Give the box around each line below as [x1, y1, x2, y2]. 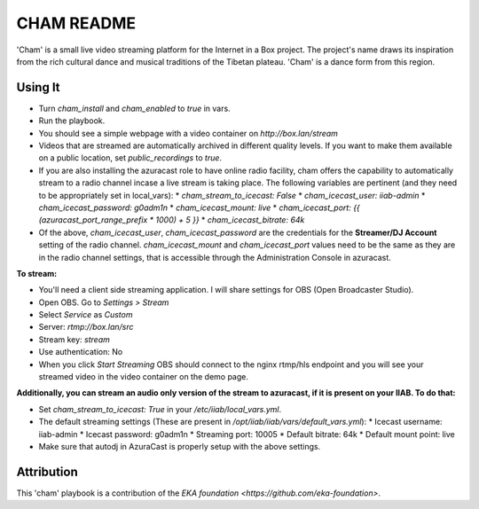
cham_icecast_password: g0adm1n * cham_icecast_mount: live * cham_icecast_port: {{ [38, 202, 361, 213]
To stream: [16, 268, 58, 278]
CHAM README [16, 13, 137, 33]
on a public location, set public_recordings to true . [38, 153, 222, 163]
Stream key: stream [38, 333, 110, 345]
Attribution [16, 464, 79, 479]
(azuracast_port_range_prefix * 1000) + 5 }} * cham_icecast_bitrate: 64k [38, 215, 305, 225]
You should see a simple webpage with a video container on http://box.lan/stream [38, 128, 339, 138]
